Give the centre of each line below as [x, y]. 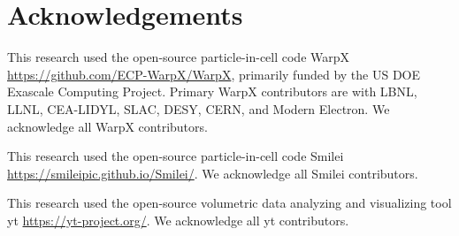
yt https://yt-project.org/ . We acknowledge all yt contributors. [178, 220]
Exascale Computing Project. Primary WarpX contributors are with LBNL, [212, 91]
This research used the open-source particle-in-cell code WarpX [179, 57]
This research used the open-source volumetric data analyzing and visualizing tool [229, 203]
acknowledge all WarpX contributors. [107, 126]
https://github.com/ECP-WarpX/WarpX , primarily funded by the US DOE [214, 74]
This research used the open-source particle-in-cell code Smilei [176, 156]
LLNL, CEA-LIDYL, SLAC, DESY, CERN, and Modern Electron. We [199, 108]
